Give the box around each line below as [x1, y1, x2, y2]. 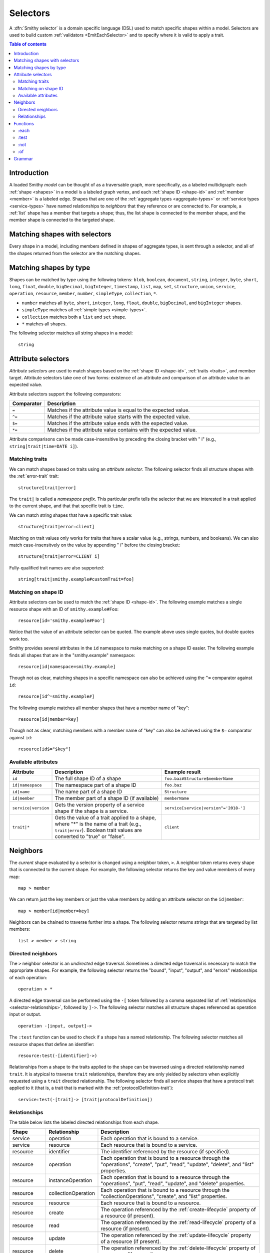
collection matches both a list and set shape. [21, 314, 126, 320]
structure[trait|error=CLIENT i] [18, 554, 100, 559]
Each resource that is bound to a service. [100, 1142, 197, 1149]
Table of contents [9, 41, 47, 47]
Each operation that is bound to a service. [100, 1135, 199, 1142]
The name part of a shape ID [54, 788, 122, 795]
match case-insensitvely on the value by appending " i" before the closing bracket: [9, 542, 180, 548]
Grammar [13, 155, 33, 161]
